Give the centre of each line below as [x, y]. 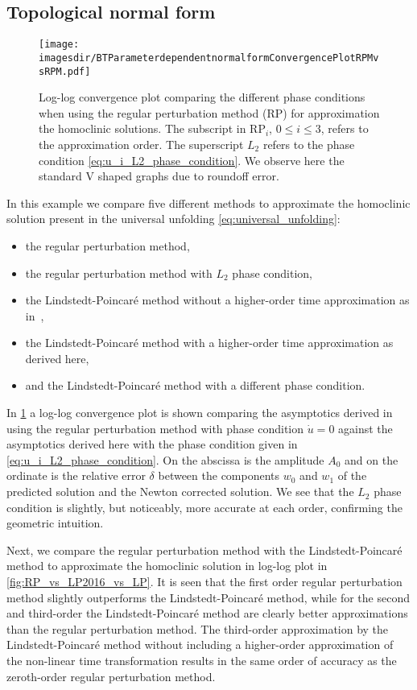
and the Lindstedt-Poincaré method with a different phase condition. [195, 385]
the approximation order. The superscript [141, 144]
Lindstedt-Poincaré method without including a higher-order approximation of [200, 645]
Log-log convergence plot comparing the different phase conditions [202, 97]
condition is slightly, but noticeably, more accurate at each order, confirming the [204, 507]
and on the [372, 459]
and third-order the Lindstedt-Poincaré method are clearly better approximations [207, 613]
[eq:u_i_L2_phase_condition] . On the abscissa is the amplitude [165, 459]
